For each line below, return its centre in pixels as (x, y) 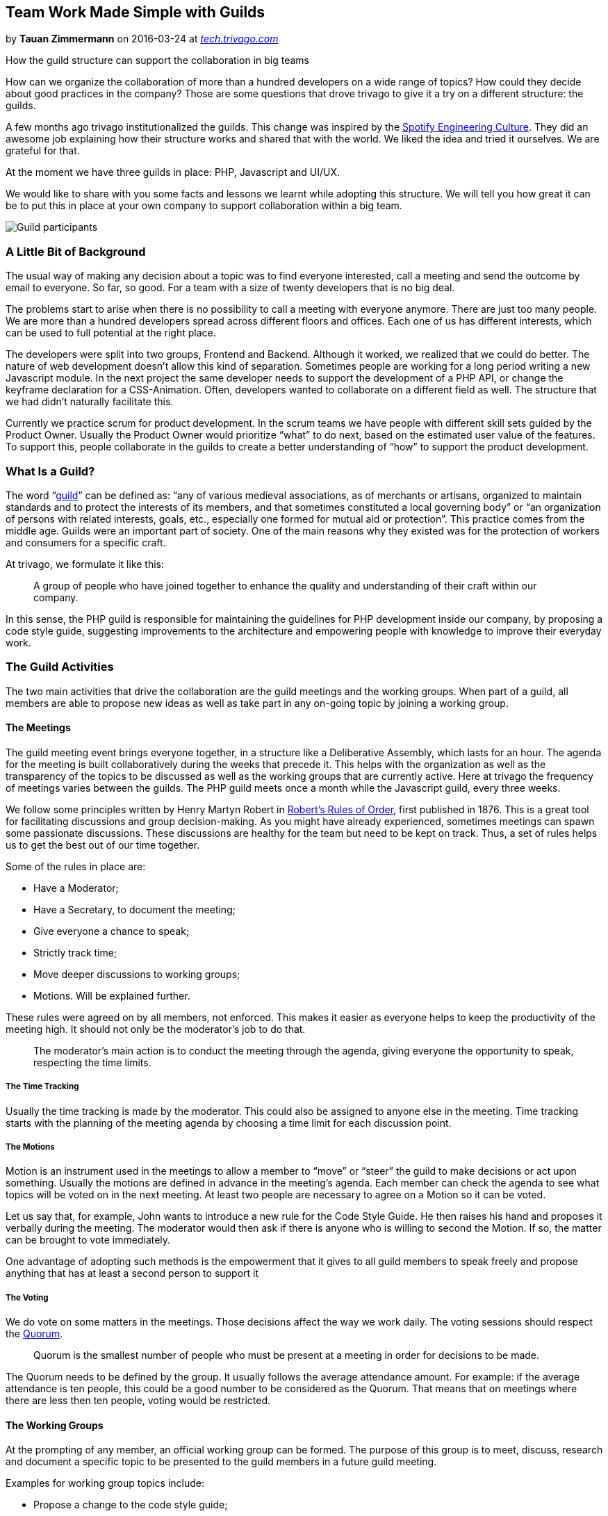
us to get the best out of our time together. (103, 845)
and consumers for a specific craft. (86, 542)
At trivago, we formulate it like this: (85, 564)
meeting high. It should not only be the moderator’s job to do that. (156, 1029)
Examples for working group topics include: (105, 1483)
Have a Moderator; (76, 888)
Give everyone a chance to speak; (112, 931)
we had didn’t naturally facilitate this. (90, 402)
